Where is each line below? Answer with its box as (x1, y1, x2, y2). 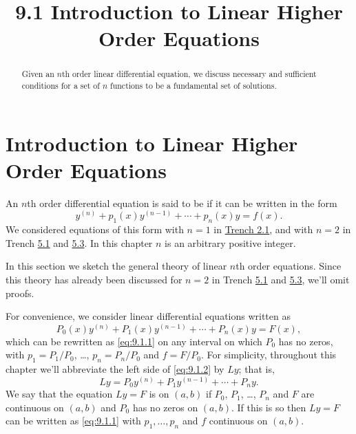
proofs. (6, 285, 34, 300)
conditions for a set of (21, 80, 100, 91)
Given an (21, 68, 54, 80)
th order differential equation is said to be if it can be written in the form (27, 195, 337, 210)
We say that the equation (6, 387, 113, 401)
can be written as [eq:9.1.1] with (6, 413, 141, 428)
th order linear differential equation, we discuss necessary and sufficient (61, 68, 317, 80)
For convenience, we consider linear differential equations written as (6, 309, 291, 323)
